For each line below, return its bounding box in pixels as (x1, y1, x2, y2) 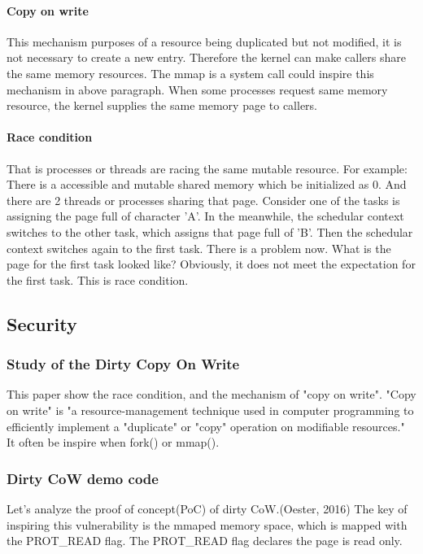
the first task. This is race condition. (7, 271, 189, 288)
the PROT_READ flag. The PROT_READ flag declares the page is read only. (7, 532, 403, 549)
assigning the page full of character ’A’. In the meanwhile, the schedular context (7, 207, 404, 225)
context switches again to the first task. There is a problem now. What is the (7, 239, 391, 256)
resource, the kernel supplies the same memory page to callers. (7, 97, 318, 114)
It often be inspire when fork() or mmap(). (7, 434, 220, 451)
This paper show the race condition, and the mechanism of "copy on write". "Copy (7, 386, 416, 403)
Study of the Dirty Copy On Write (7, 354, 240, 374)
